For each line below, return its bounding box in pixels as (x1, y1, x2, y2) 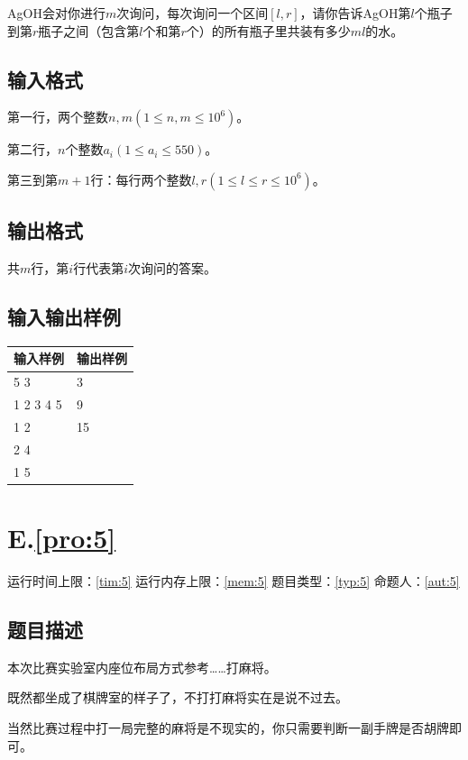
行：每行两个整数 (90, 169, 192, 188)
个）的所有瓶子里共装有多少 (186, 21, 351, 40)
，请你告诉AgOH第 (299, 4, 411, 22)
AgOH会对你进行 (7, 4, 106, 22)
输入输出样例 (7, 303, 121, 331)
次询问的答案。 (127, 259, 216, 278)
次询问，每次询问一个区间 (116, 4, 269, 22)
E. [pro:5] (7, 518, 116, 555)
